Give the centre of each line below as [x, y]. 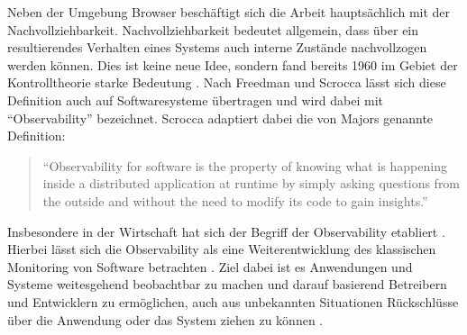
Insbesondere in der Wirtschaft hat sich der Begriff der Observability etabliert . [226, 231]
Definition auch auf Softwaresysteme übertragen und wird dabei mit [196, 100]
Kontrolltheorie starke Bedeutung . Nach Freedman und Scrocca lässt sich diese [227, 82]
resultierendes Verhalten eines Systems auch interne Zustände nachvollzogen [217, 47]
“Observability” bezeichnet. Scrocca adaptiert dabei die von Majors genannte [220, 118]
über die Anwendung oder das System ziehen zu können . [165, 319]
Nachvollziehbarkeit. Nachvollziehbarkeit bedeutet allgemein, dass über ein [213, 29]
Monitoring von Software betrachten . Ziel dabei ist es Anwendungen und [210, 266]
